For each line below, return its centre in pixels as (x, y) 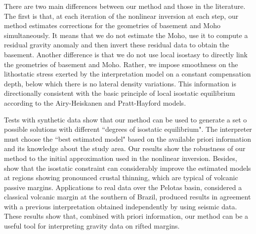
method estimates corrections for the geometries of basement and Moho (112, 25)
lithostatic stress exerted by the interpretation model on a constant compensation (128, 74)
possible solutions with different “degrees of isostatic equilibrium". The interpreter (128, 129)
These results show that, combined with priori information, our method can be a (126, 216)
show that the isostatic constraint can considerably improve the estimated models (128, 168)
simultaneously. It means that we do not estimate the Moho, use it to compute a (126, 35)
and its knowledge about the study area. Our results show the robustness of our (125, 148)
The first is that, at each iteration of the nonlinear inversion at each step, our (121, 16)
